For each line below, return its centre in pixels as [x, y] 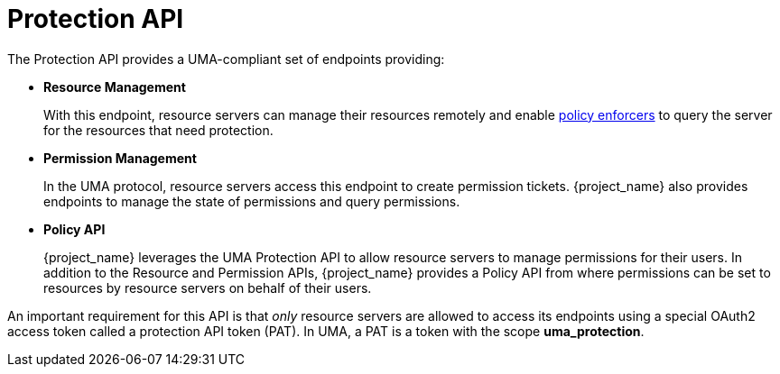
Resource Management [115, 87]
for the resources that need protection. [158, 130]
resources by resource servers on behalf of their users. [208, 287]
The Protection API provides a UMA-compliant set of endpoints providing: [226, 59]
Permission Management [120, 158]
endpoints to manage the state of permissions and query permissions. [252, 201]
